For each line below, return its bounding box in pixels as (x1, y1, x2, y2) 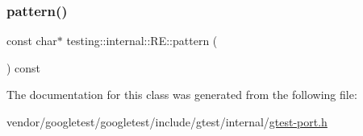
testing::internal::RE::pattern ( (66, 32, 218, 49)
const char (6, 32, 57, 49)
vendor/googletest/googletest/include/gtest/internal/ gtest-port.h (6, 113, 328, 130)
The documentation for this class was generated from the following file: (6, 86, 357, 103)
